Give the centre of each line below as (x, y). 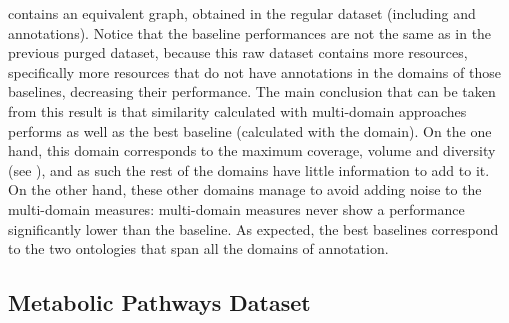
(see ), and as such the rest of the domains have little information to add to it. (249, 169)
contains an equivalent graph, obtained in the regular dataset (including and (242, 13)
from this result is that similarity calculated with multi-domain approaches (237, 110)
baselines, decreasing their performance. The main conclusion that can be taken (252, 91)
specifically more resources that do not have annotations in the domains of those (254, 71)
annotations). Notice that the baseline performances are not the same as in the (250, 32)
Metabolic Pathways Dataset (159, 302)
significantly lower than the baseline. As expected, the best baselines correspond (253, 228)
